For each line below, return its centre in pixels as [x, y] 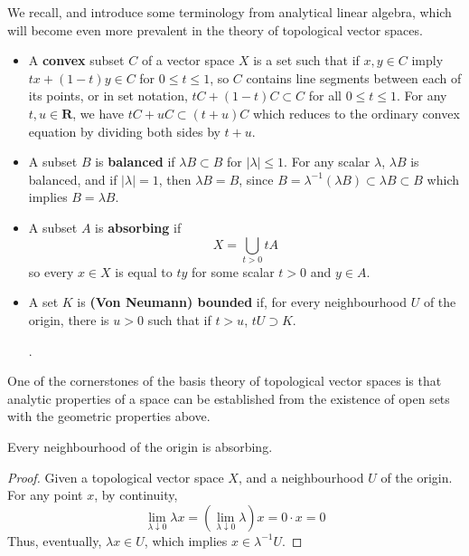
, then [175, 179]
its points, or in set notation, [108, 96]
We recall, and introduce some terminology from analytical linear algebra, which [230, 12]
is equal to [144, 271]
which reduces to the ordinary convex [356, 113]
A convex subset [76, 60]
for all [325, 96]
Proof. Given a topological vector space [116, 477]
